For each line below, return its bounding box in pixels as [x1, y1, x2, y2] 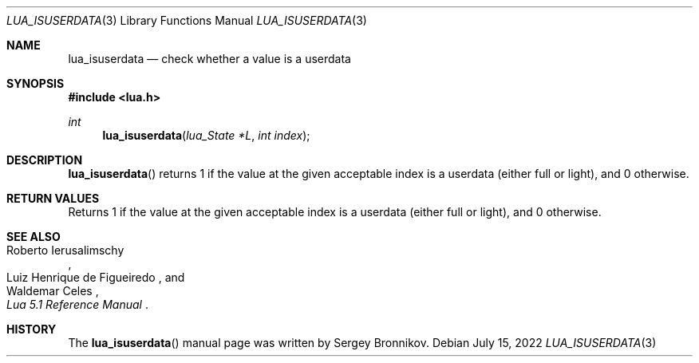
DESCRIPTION [6, 153, 83, 167]
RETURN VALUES [6, 191, 100, 205]
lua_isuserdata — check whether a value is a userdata [68, 52, 351, 65]
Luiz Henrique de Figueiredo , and [6, 270, 185, 284]
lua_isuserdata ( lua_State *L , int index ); [102, 128, 310, 142]
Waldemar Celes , [6, 284, 99, 298]
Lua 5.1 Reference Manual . [6, 298, 148, 311]
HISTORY [6, 322, 57, 336]
